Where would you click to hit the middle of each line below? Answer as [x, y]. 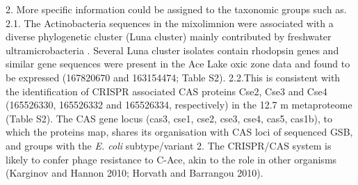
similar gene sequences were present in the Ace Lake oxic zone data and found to [178, 64]
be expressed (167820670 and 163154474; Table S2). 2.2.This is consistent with [173, 77]
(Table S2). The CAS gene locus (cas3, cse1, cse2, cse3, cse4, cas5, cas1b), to [169, 118]
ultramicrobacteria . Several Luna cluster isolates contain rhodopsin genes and [172, 50]
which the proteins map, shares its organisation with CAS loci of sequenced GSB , [179, 132]
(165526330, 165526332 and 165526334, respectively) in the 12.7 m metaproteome [179, 105]
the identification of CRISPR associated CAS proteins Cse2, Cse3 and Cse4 [166, 91]
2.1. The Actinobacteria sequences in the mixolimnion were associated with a [170, 23]
